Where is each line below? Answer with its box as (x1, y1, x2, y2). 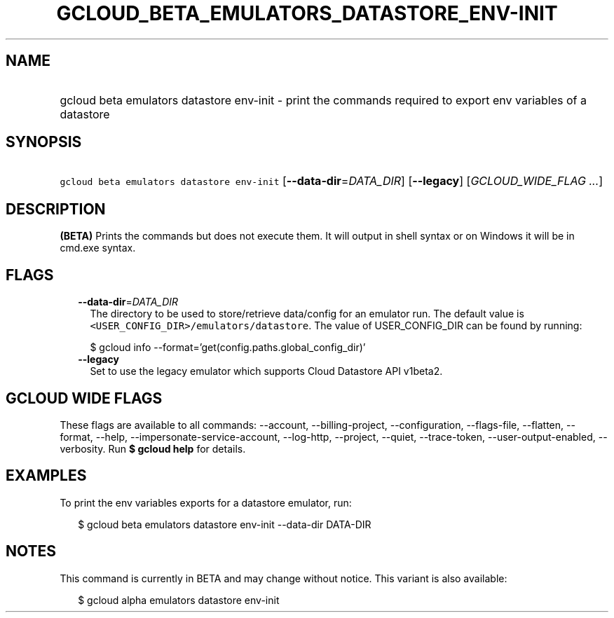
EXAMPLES (6, 467, 87, 485)
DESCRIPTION (6, 200, 106, 218)
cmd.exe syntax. (60, 242, 136, 254)
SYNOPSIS (6, 133, 82, 151)
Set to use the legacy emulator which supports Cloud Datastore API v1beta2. (90, 365, 443, 378)
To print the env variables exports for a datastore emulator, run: (60, 496, 352, 509)
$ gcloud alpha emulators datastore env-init (78, 593, 280, 606)
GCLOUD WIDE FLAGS (6, 389, 163, 407)
